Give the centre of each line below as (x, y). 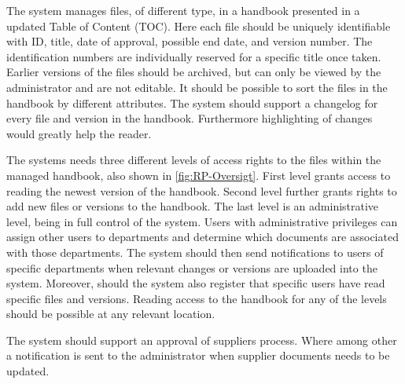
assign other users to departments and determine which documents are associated (202, 237)
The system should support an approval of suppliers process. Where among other (202, 340)
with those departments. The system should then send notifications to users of (195, 252)
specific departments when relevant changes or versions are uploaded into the (192, 267)
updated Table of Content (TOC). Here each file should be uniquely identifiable (199, 26)
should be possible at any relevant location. (111, 314)
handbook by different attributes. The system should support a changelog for (192, 102)
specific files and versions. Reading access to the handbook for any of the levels (197, 298)
